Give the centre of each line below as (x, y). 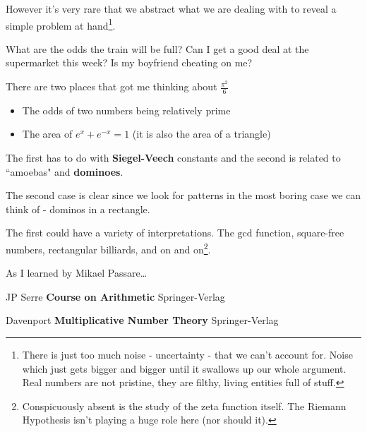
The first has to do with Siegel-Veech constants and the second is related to (173, 158)
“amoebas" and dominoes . (65, 171)
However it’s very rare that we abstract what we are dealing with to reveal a (171, 8)
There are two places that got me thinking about (112, 86)
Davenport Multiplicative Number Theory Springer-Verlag (142, 320)
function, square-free (300, 233)
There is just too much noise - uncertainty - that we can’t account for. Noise (187, 355)
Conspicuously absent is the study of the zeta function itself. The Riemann (184, 406)
